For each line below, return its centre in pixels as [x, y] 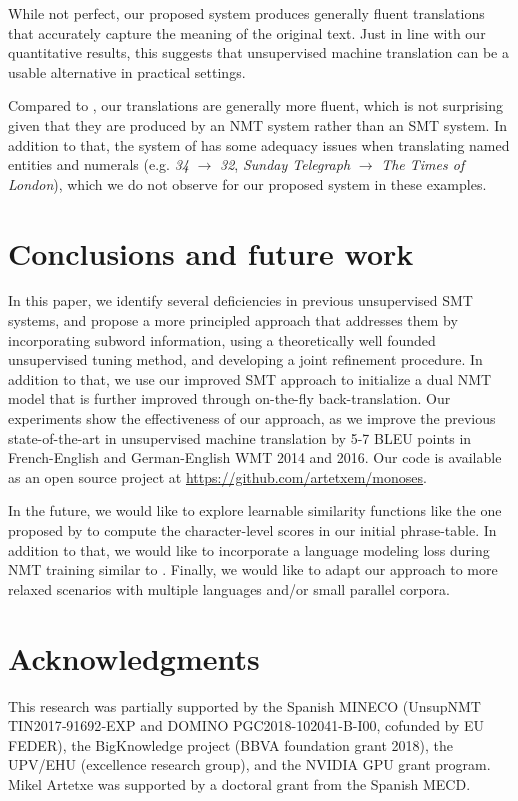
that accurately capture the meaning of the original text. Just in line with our [247, 32]
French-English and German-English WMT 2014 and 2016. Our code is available [255, 457]
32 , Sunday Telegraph [285, 164]
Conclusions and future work [211, 252]
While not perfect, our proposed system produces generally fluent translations [246, 13]
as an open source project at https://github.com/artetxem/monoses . [217, 476]
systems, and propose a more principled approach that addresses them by [233, 320]
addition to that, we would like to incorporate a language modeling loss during [249, 549]
